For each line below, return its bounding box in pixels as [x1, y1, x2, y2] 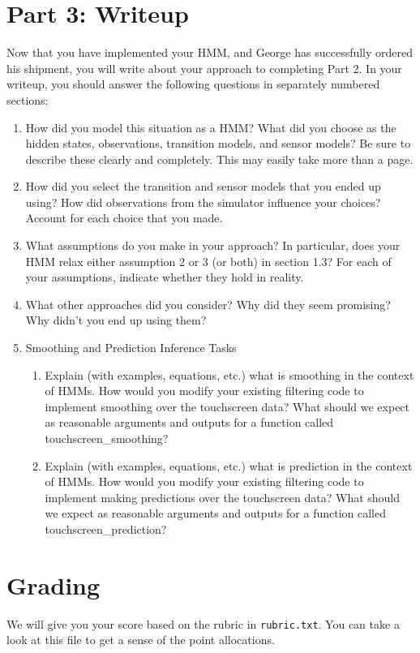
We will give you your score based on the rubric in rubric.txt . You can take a [6, 615, 400, 632]
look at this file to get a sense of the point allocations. [6, 631, 275, 648]
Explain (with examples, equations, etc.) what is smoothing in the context [45, 366, 414, 383]
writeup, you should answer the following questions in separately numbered [6, 75, 380, 92]
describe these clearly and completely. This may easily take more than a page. [25, 150, 414, 167]
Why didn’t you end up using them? [25, 311, 207, 329]
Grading [6, 568, 101, 601]
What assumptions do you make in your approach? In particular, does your [25, 237, 401, 254]
